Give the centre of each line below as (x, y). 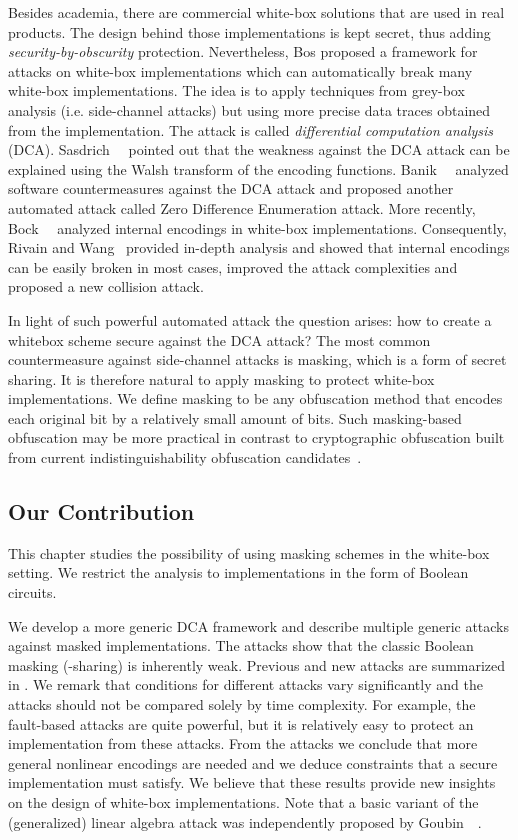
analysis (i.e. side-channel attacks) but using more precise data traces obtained (249, 109)
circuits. (32, 592)
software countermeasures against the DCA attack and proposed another (231, 188)
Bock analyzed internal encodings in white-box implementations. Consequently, (257, 227)
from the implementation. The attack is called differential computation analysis (251, 129)
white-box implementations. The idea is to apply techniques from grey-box (236, 90)
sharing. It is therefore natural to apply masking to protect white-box (221, 378)
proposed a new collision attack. (106, 286)
